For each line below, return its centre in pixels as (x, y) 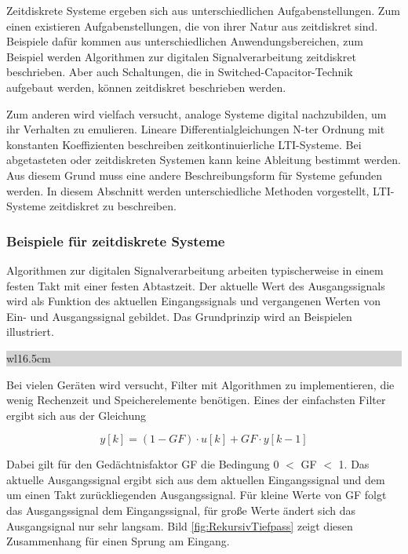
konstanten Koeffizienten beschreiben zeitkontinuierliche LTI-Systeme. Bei (184, 144)
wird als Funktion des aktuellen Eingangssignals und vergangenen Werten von (193, 301)
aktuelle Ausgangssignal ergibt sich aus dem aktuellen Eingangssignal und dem (196, 479)
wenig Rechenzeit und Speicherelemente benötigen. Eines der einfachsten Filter (196, 400)
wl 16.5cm (29, 357)
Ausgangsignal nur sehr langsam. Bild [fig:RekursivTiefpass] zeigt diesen (180, 525)
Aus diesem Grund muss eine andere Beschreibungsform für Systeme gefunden (194, 175)
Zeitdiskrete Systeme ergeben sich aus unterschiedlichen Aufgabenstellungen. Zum (203, 10)
